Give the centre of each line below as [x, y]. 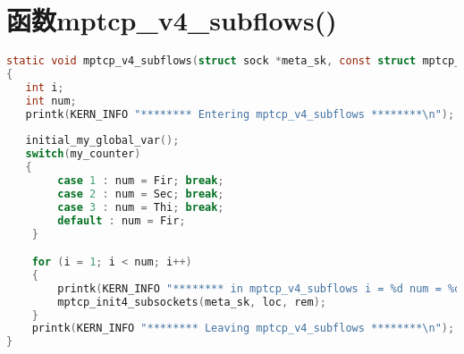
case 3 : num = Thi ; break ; [141, 207]
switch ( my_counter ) [83, 154]
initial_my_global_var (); [102, 141]
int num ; [51, 101]
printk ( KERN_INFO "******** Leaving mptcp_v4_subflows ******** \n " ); [243, 329]
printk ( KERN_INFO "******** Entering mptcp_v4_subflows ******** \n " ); [240, 114]
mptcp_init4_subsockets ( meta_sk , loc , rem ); [192, 302]
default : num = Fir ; [122, 220]
